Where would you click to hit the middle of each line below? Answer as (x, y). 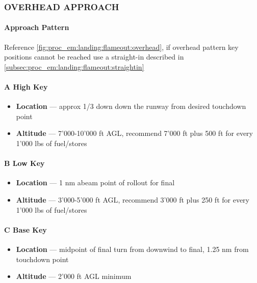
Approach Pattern (37, 27)
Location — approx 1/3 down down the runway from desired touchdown (131, 106)
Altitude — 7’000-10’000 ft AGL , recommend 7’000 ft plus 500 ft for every (135, 133)
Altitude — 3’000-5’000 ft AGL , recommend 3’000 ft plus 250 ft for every (133, 199)
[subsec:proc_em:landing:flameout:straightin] (74, 66)
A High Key (26, 87)
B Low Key (24, 163)
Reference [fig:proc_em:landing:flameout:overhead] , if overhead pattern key (121, 47)
